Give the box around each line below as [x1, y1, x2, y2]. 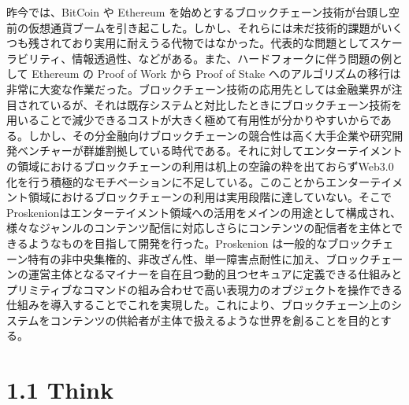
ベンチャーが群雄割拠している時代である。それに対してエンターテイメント [17, 142, 403, 159]
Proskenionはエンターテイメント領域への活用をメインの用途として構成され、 [6, 204, 401, 220]
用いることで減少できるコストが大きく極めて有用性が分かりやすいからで [6, 112, 381, 128]
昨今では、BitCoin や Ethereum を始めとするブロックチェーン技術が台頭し [6, 4, 389, 20]
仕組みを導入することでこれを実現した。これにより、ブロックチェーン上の [6, 296, 392, 313]
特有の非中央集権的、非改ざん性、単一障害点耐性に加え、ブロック [28, 250, 370, 267]
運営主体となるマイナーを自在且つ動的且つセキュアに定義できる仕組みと [28, 266, 403, 282]
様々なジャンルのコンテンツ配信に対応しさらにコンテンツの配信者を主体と [6, 219, 392, 236]
